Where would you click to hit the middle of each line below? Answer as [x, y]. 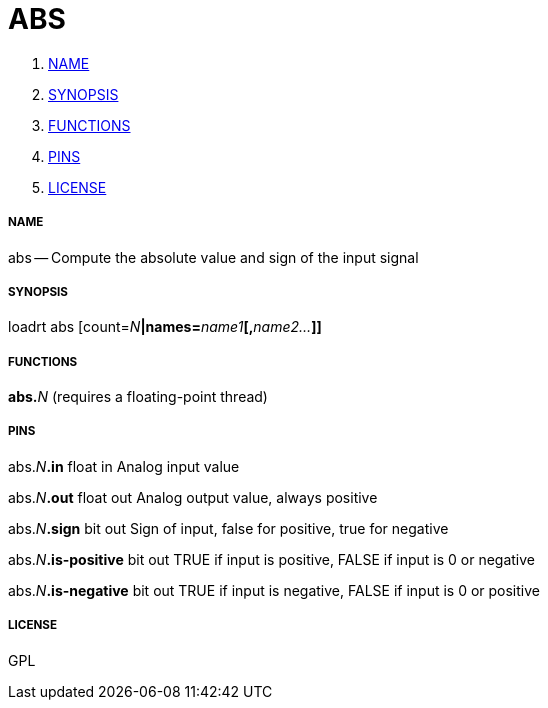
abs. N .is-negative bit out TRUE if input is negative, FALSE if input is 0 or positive [274, 590]
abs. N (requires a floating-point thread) [138, 397]
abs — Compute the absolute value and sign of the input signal [213, 257]
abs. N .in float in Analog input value [124, 466]
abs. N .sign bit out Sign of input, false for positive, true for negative [228, 528]
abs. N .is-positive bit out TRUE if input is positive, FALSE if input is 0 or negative [272, 559]
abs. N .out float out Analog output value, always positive [193, 497]
